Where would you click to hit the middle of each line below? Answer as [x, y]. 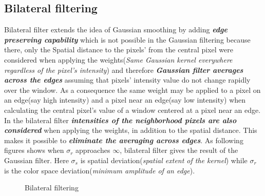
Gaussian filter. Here [36, 160]
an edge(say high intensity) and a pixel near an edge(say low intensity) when [125, 100]
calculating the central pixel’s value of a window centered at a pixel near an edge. [132, 110]
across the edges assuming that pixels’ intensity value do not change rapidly [127, 80]
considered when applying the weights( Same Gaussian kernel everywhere [118, 59]
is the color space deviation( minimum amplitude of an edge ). [100, 170]
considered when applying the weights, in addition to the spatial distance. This [131, 130]
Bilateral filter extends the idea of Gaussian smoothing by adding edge [116, 30]
